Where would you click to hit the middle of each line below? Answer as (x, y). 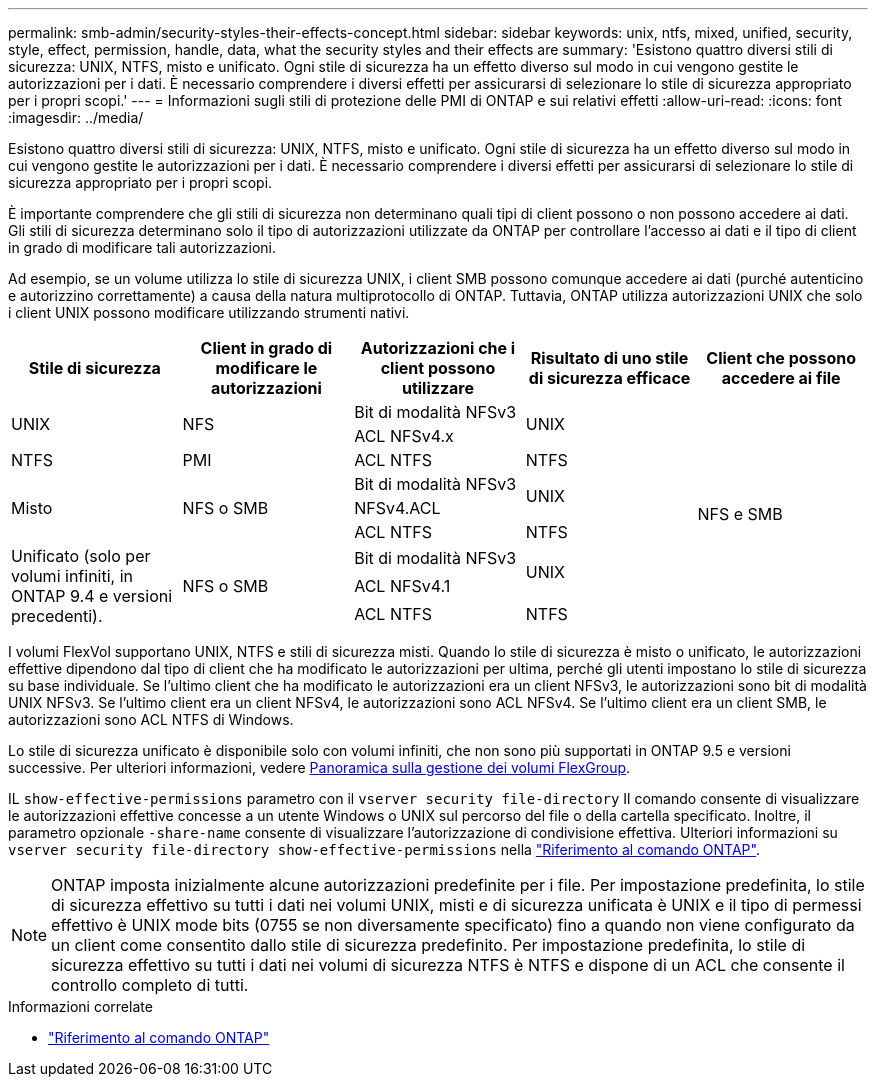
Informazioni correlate (80, 1006)
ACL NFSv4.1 (402, 586)
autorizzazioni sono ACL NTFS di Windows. (151, 719)
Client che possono (781, 358)
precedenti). (57, 616)
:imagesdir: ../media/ (76, 117)
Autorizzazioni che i (438, 348)
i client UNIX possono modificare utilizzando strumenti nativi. (209, 312)
